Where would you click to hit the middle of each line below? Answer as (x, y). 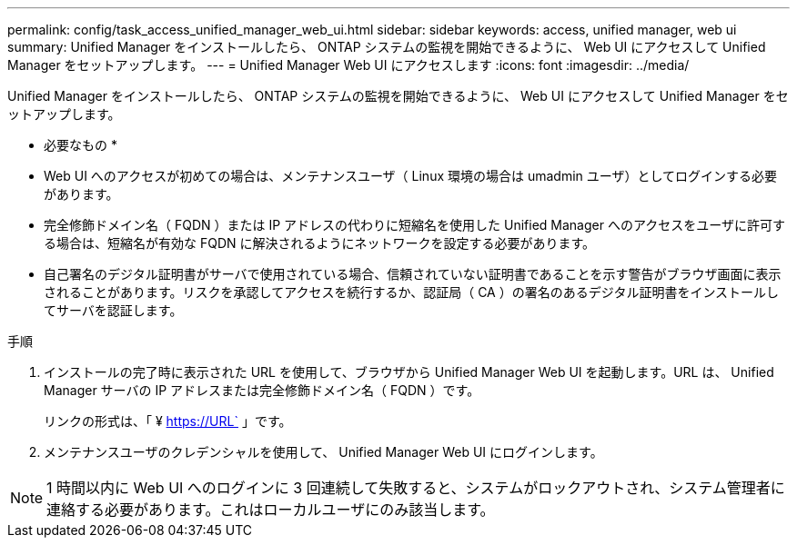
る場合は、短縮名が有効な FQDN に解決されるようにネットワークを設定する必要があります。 (320, 243)
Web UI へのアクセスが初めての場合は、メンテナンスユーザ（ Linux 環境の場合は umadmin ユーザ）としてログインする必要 (411, 176)
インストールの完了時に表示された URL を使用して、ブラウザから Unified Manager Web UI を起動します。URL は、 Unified (409, 372)
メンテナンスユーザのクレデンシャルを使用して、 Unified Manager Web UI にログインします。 (323, 452)
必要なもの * (81, 145)
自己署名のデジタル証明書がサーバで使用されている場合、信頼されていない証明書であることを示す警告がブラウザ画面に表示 (413, 274)
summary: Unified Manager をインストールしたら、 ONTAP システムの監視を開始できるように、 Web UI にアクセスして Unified (387, 47)
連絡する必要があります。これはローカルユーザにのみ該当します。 (271, 510)
